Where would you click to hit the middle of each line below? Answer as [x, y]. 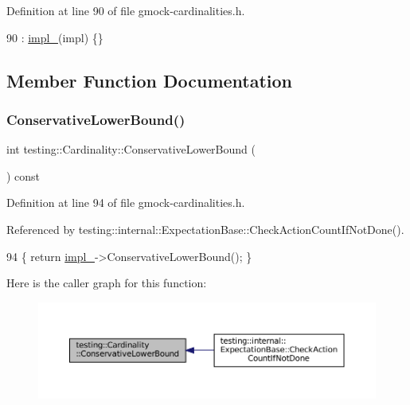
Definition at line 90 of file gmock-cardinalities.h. [126, 10]
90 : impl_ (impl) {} [55, 37]
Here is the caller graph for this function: [107, 283]
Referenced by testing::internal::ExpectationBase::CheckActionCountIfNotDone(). [205, 229]
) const [23, 175]
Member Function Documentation [150, 80]
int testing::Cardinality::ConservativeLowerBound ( [131, 149]
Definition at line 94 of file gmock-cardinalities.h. [126, 202]
